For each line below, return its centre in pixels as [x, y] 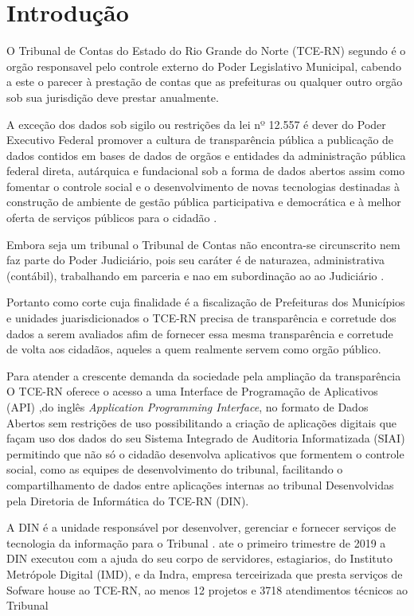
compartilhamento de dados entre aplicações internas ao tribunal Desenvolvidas [200, 484]
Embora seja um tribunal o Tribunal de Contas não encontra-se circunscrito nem [203, 244]
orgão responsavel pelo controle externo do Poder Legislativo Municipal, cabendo [204, 66]
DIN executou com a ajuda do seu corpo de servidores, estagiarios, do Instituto [199, 558]
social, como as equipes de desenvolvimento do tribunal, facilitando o [175, 469]
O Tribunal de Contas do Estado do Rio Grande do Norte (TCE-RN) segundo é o [206, 51]
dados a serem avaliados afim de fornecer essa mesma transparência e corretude [200, 333]
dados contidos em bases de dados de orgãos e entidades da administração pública [206, 155]
